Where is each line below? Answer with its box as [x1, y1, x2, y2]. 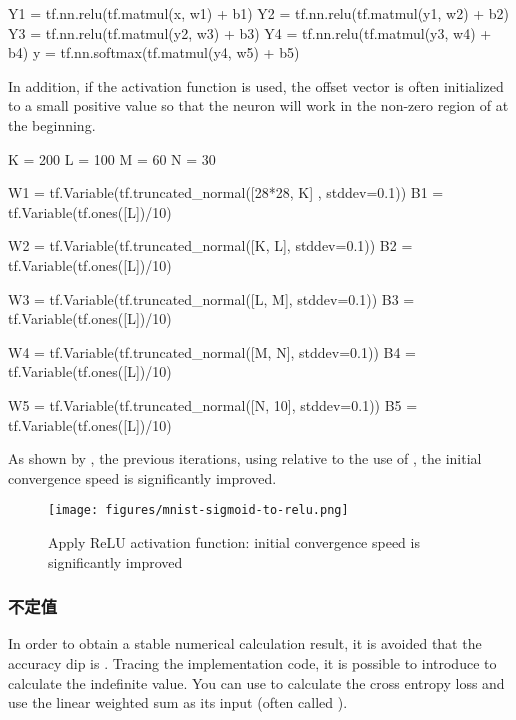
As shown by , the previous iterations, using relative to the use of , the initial [8, 448, 482, 469]
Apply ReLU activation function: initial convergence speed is [48, 531, 420, 552]
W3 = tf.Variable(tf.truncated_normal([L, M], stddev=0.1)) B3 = [8, 288, 415, 309]
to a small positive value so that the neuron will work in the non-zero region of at [8, 95, 509, 116]
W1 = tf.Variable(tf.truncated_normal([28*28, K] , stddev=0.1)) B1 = [8, 182, 444, 203]
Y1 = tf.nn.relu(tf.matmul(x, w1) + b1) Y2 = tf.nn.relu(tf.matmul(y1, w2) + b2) [8, 3, 510, 23]
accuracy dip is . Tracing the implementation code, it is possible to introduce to [8, 652, 497, 673]
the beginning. [8, 114, 96, 135]
